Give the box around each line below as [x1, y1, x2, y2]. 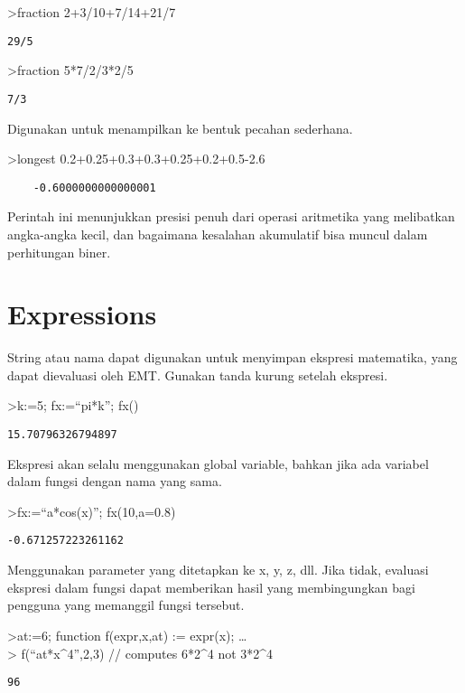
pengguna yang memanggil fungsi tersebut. [7, 595, 245, 614]
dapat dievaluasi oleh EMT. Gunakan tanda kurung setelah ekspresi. [7, 365, 388, 384]
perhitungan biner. [7, 242, 111, 261]
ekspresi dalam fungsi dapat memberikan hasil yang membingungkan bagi [7, 577, 415, 596]
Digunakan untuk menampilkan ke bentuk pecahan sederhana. [7, 118, 353, 137]
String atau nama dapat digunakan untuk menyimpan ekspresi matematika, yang [7, 348, 458, 367]
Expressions [7, 295, 157, 332]
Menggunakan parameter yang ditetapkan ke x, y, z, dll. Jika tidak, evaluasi [7, 560, 429, 579]
